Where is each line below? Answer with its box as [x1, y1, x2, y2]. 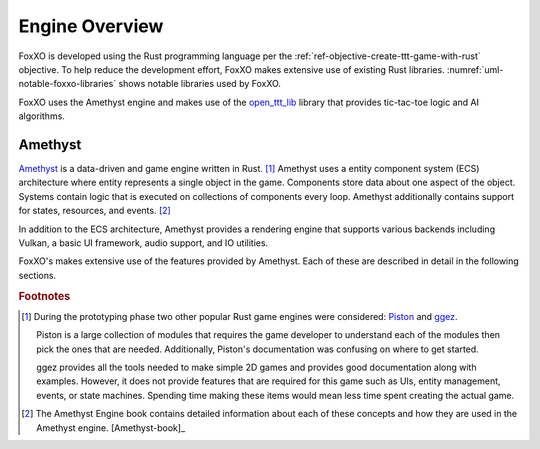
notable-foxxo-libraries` [18, 78, 117, 90]
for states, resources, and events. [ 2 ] [18, 205, 172, 217]
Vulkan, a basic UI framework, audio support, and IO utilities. [18, 236, 269, 249]
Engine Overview [18, 15, 164, 37]
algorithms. [18, 110, 65, 122]
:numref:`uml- [446, 63, 504, 75]
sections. [18, 269, 57, 281]
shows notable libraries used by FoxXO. [118, 78, 282, 90]
